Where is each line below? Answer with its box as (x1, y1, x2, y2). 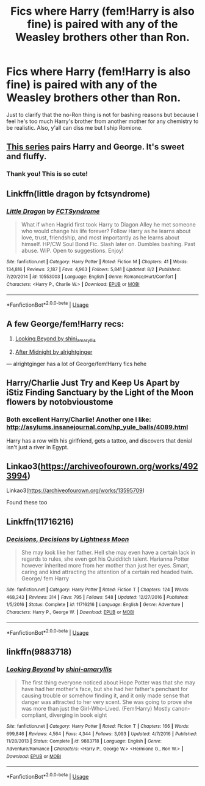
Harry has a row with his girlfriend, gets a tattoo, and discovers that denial (6, 436, 193, 444)
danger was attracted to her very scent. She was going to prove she (21, 698, 193, 705)
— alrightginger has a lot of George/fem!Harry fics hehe (6, 360, 147, 367)
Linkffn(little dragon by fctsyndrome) (6, 189, 151, 199)
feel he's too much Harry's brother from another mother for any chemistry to (6, 118, 199, 125)
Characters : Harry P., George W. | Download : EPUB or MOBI (6, 609, 135, 615)
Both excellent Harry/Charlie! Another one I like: (6, 415, 151, 424)
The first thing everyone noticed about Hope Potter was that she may (21, 678, 195, 686)
